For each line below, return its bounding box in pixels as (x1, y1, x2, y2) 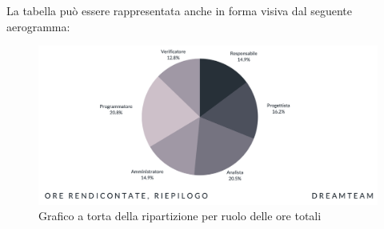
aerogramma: (6, 18, 70, 34)
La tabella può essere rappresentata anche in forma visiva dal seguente (6, 2, 352, 18)
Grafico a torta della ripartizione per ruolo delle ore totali (38, 207, 322, 224)
